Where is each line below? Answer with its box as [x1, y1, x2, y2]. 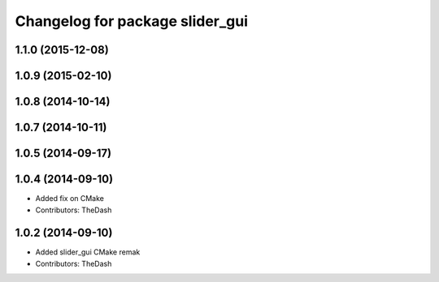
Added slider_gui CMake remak [35, 247, 141, 257]
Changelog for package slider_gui [15, 12, 248, 30]
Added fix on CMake [35, 194, 105, 203]
